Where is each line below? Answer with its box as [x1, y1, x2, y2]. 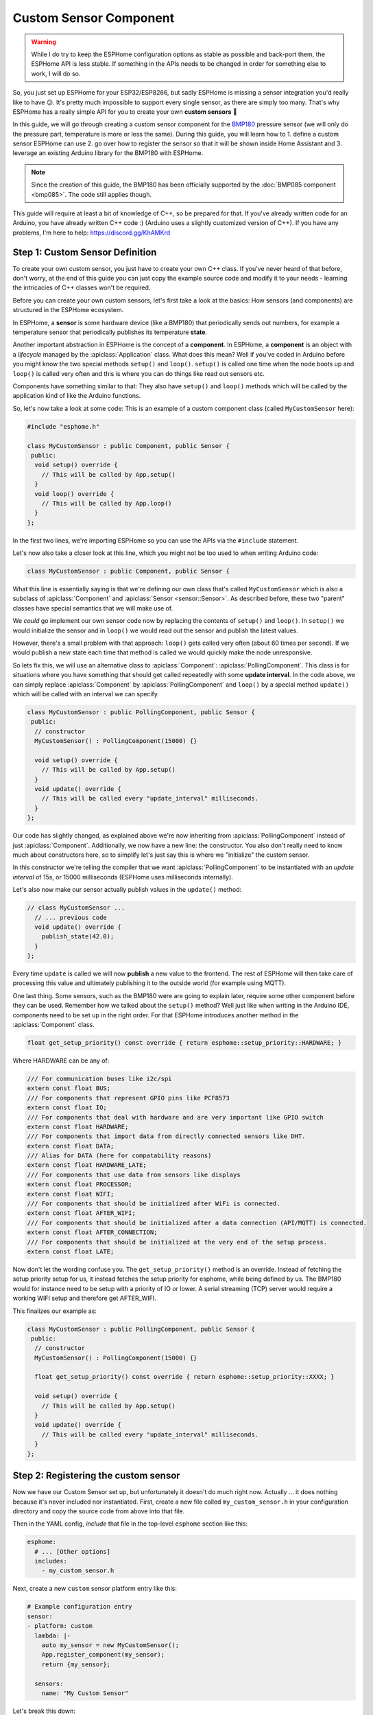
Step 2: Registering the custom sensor [12, 1470, 181, 1482]
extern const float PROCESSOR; [27, 1181, 133, 1188]
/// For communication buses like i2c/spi [27, 1074, 172, 1083]
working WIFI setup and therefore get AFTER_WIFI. [12, 1294, 157, 1303]
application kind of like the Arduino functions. [12, 392, 141, 400]
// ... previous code [34, 913, 108, 921]
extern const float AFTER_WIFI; [27, 1209, 136, 1217]
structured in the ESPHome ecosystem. [12, 306, 124, 314]
